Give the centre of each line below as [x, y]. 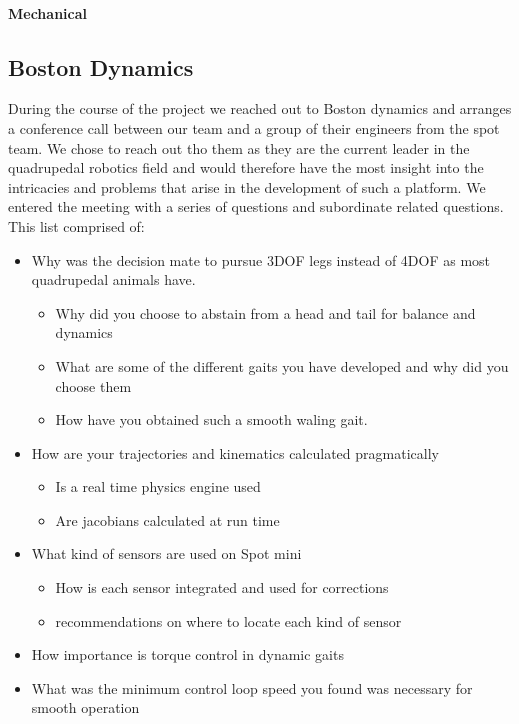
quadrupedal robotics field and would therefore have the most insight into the [246, 167]
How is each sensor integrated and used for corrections [222, 587]
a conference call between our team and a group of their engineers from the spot [254, 127]
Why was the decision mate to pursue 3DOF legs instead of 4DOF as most [261, 259]
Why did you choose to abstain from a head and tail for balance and [265, 312]
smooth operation [85, 707]
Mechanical [48, 12]
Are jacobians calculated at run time [167, 519]
